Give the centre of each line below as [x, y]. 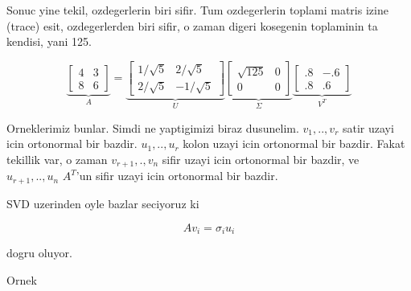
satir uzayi [368, 127]
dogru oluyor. [39, 252]
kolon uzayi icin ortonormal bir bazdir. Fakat [294, 143]
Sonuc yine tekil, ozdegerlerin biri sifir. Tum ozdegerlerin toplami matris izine [197, 10]
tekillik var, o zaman [57, 160]
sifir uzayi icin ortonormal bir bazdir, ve [261, 160]
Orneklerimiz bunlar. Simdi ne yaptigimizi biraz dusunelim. [153, 127]
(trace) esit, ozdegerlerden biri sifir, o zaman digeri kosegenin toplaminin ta [192, 25]
